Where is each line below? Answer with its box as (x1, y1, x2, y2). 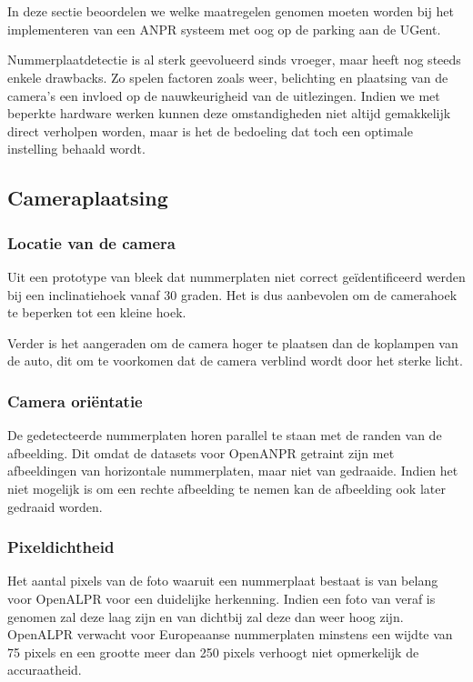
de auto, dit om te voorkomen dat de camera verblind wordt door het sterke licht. (7, 351, 463, 370)
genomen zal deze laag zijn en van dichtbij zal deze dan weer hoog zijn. (7, 607, 404, 626)
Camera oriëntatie (7, 389, 143, 412)
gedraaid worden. (7, 496, 103, 516)
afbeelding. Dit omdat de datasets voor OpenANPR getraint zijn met (7, 443, 395, 462)
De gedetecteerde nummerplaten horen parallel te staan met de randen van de (7, 426, 442, 445)
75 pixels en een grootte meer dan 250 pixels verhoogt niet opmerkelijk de (7, 642, 419, 661)
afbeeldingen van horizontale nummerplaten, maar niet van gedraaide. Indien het (7, 461, 458, 480)
